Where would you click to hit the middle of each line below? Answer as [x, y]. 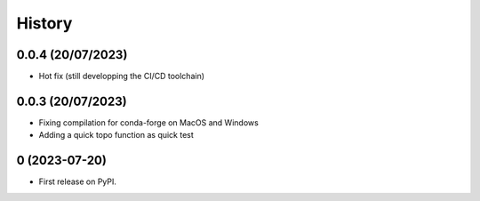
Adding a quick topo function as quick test [116, 135]
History [44, 23]
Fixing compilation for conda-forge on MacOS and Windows [149, 122]
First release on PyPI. [78, 181]
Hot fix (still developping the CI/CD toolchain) [121, 76]
